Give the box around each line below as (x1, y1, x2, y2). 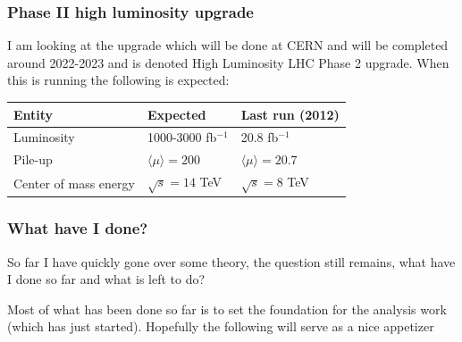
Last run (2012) (240, 104, 340, 123)
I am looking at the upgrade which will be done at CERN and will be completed (7, 36, 449, 54)
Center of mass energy (13, 173, 135, 192)
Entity (13, 104, 54, 123)
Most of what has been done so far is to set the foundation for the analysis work (7, 299, 447, 318)
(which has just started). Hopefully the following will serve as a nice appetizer (7, 317, 434, 336)
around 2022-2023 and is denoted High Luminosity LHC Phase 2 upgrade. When (7, 53, 449, 71)
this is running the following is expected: (7, 71, 230, 89)
